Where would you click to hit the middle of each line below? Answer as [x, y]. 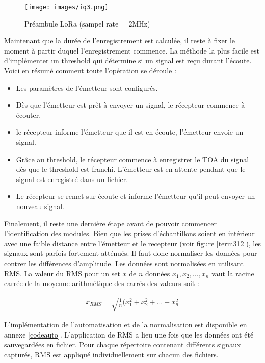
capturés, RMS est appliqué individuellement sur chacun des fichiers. [111, 355]
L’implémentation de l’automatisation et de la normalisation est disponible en [126, 325]
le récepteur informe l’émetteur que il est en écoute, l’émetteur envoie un [130, 132]
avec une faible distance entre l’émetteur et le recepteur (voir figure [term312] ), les [132, 243]
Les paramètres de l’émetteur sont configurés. [87, 87]
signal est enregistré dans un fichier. [72, 179]
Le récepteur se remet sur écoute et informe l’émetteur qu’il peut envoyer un [136, 196]
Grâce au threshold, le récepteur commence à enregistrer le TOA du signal [132, 159]
